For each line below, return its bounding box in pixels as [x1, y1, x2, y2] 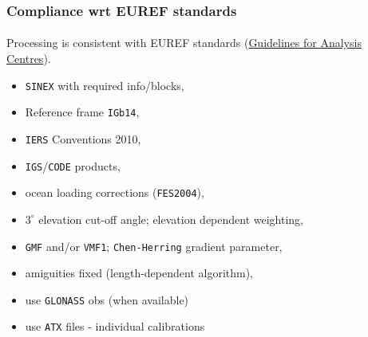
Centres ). [6, 50, 51, 67]
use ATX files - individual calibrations [25, 318, 205, 335]
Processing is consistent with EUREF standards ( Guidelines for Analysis [6, 34, 362, 51]
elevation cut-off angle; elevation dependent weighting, [38, 210, 304, 227]
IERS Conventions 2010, [25, 130, 141, 147]
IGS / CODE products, [25, 157, 121, 174]
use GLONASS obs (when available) [25, 291, 189, 308]
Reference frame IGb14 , [25, 104, 140, 120]
